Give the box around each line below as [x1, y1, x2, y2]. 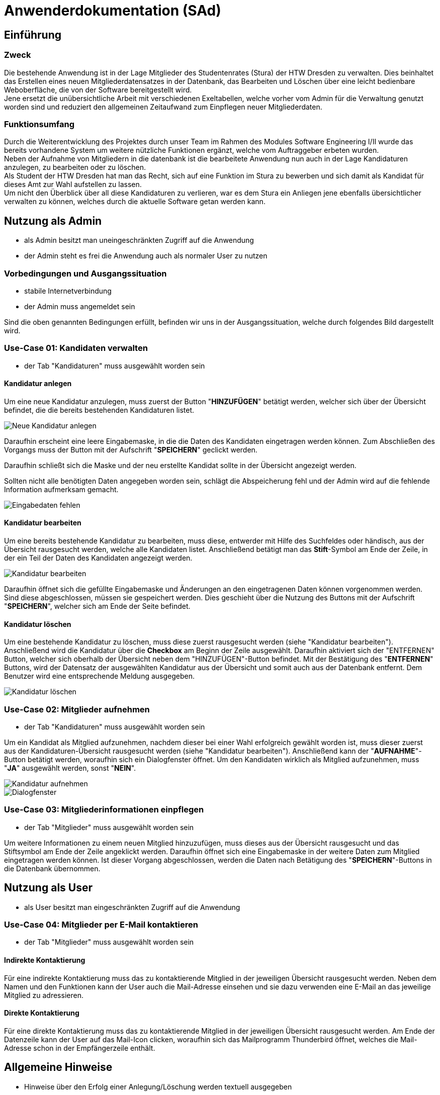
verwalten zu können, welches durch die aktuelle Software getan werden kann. [4, 197, 266, 206]
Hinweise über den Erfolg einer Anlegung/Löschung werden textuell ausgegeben [24, 1082, 292, 1091]
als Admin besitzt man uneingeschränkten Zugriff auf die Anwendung [24, 236, 254, 245]
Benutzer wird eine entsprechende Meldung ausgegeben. [4, 672, 195, 681]
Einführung [4, 28, 61, 41]
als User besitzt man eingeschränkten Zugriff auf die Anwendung [24, 902, 240, 911]
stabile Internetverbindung [24, 286, 112, 295]
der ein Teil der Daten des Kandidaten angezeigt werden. [4, 554, 193, 563]
